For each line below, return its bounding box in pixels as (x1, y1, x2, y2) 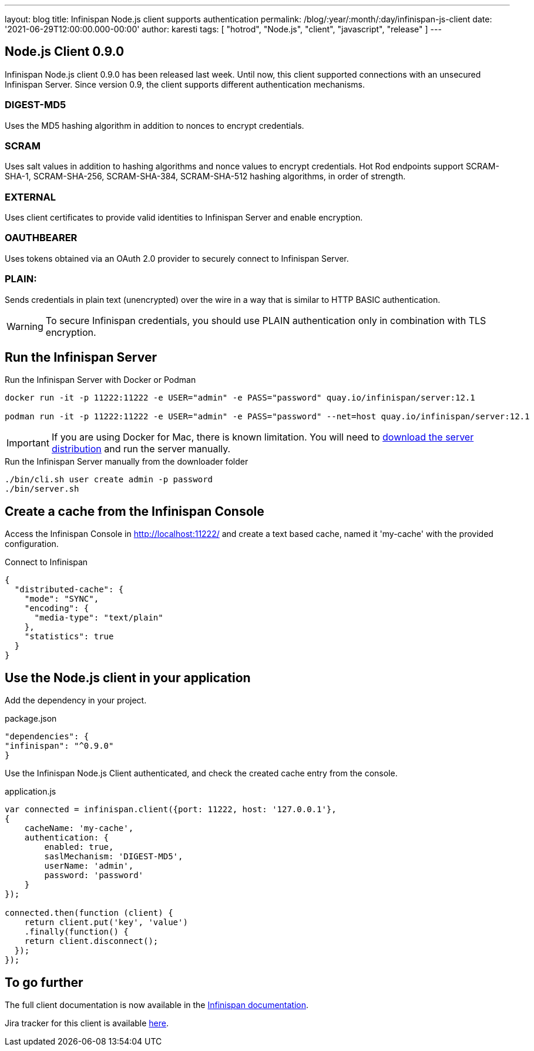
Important (6, 437, 49, 449)
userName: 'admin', (44, 861, 134, 871)
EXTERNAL (5, 191, 56, 203)
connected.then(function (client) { (5, 908, 173, 918)
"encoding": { (24, 603, 89, 613)
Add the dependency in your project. (5, 695, 147, 706)
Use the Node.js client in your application (5, 670, 251, 685)
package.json (5, 713, 57, 724)
